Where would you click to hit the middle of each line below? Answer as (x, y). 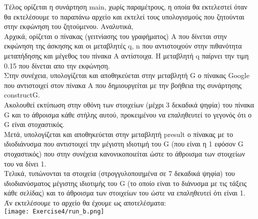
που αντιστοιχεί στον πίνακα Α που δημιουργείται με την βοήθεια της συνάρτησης (123, 85)
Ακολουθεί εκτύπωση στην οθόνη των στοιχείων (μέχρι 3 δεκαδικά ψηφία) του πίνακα (129, 104)
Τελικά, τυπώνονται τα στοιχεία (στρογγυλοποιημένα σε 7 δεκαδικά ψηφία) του (119, 173)
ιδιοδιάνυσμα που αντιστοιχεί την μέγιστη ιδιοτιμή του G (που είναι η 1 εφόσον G (124, 144)
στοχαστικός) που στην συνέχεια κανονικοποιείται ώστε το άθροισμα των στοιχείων (124, 153)
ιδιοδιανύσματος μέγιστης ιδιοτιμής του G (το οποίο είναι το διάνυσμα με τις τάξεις (125, 183)
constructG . (22, 95)
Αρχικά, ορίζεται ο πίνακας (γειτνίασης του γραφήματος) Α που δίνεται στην (115, 36)
